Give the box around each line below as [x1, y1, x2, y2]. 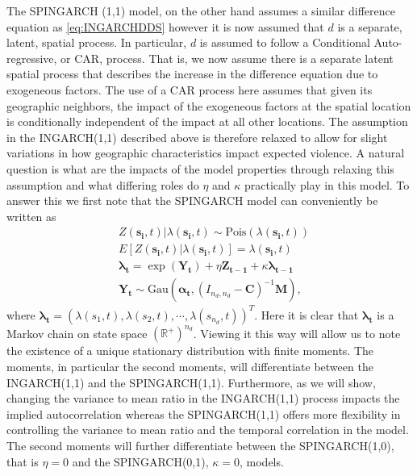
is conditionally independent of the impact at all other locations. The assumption [6, 113, 408, 130]
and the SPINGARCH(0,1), [72, 453, 209, 470]
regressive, [6, 49, 57, 66]
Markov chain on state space [6, 324, 148, 341]
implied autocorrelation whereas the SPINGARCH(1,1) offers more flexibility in [6, 405, 401, 422]
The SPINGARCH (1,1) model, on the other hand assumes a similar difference [6, 2, 395, 19]
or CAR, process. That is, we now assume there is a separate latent [60, 49, 394, 66]
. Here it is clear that [254, 306, 359, 323]
